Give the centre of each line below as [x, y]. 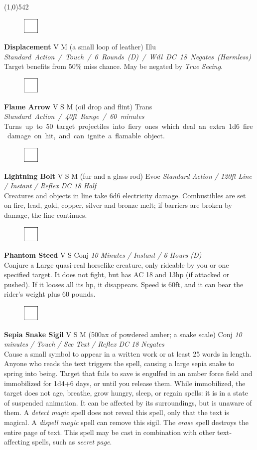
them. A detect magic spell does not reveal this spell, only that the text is [117, 412]
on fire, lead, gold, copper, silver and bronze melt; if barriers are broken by [118, 205]
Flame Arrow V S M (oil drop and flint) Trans [78, 106]
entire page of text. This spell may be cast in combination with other [110, 432]
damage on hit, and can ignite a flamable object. [86, 136]
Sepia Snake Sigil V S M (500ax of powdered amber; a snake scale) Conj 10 [123, 334]
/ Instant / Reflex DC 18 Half [50, 186]
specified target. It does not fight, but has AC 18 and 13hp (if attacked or [117, 274]
